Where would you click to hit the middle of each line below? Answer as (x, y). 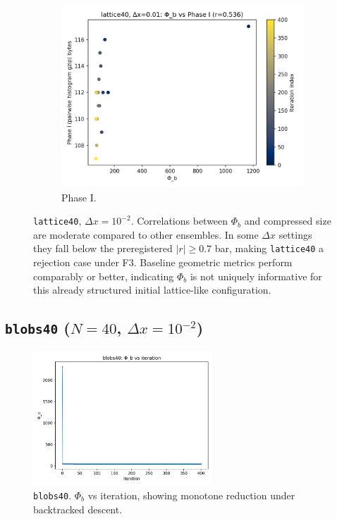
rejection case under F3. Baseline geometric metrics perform (163, 262)
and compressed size (288, 221)
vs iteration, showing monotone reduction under (191, 495)
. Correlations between (179, 221)
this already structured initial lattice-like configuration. (152, 290)
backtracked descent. (78, 509)
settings (295, 234)
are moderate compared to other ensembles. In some (146, 234)
